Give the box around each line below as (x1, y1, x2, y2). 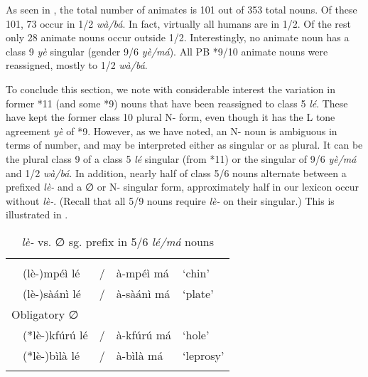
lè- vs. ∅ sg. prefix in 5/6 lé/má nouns (21, 233, 214, 250)
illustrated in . (6, 207, 68, 222)
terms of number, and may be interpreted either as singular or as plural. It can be (6, 137, 363, 152)
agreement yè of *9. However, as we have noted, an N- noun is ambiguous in (6, 123, 337, 138)
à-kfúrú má (116, 326, 172, 343)
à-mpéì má (116, 264, 169, 281)
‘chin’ (183, 264, 210, 281)
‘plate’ (183, 285, 214, 302)
